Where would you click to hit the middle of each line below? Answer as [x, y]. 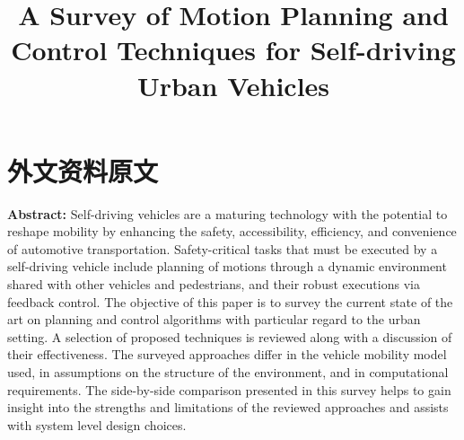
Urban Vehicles [233, 85]
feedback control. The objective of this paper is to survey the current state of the [230, 301]
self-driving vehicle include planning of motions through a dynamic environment [227, 266]
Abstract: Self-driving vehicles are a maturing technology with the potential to [228, 213]
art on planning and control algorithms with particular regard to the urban [214, 319]
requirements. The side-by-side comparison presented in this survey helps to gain [229, 389]
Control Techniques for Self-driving [233, 50]
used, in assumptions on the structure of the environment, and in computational [228, 372]
